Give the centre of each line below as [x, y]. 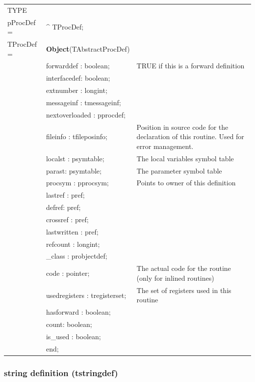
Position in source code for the [182, 127]
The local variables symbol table [185, 158]
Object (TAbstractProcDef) [88, 48]
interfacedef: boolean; [78, 78]
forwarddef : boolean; [78, 66]
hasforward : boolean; [78, 312]
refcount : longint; [73, 244]
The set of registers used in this [184, 290]
